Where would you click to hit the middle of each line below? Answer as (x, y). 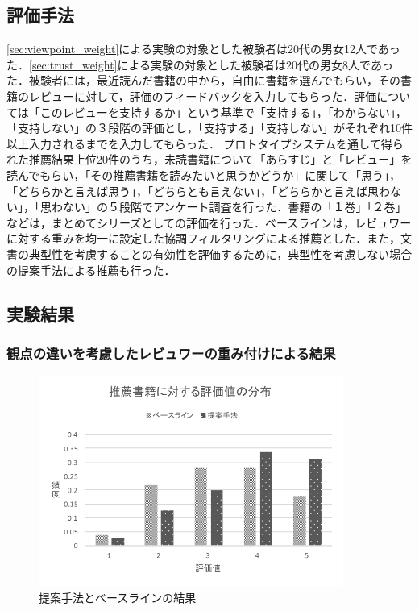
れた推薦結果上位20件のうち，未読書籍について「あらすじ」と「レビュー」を (209, 159)
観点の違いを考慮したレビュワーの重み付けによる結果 (171, 353)
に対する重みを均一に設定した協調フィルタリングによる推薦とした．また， (204, 238)
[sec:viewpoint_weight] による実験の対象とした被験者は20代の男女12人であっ (203, 49)
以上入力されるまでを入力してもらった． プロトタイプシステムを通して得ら (205, 143)
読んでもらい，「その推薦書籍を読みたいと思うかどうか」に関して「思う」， (203, 175)
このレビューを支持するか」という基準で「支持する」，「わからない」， (223, 112)
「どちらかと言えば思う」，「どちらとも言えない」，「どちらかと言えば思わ (198, 191)
